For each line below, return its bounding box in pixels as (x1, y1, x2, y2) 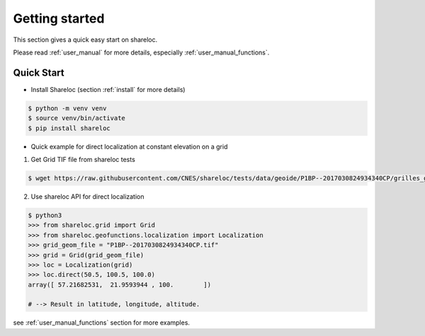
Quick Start (13, 66, 64, 79)
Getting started (13, 11, 105, 26)
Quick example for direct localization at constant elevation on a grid (30, 142, 228, 151)
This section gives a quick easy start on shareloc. (13, 35, 158, 44)
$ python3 (28, 211, 62, 219)
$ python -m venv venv (28, 104, 107, 112)
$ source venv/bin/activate (28, 114, 125, 122)
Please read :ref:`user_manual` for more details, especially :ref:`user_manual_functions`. (13, 48, 270, 57)
